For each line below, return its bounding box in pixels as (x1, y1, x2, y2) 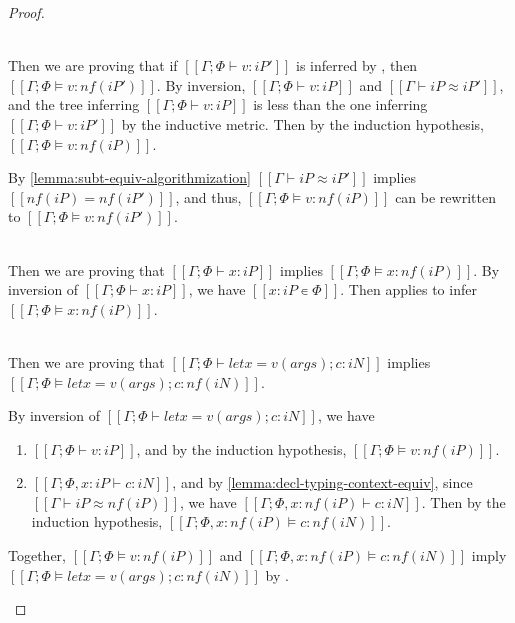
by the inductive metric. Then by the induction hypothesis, (121, 113, 485, 134)
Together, (8, 545, 66, 566)
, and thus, (175, 186, 242, 207)
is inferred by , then (296, 55, 418, 76)
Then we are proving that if (8, 55, 178, 76)
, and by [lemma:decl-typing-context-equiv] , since (172, 472, 473, 493)
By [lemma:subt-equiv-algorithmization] (8, 167, 251, 188)
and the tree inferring (8, 94, 140, 115)
